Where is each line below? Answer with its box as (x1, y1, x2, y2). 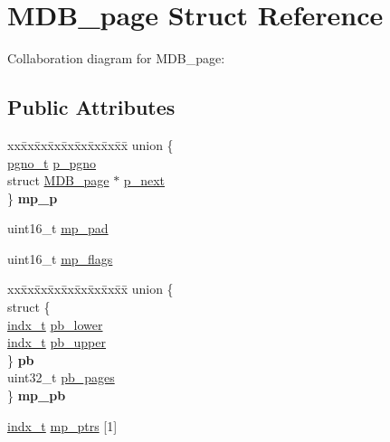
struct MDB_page (7, 171, 109, 190)
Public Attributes (7, 93, 176, 121)
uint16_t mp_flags (7, 249, 113, 268)
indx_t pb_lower (7, 315, 103, 334)
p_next (123, 171, 165, 190)
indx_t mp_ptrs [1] (7, 416, 118, 435)
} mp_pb (7, 386, 66, 405)
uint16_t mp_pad (7, 219, 109, 238)
